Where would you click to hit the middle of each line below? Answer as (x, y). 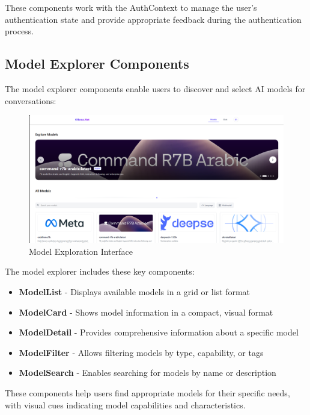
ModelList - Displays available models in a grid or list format (135, 291)
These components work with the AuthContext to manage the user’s (131, 7)
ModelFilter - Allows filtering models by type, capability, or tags (141, 352)
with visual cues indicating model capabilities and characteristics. (125, 404)
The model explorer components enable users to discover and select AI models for (155, 88)
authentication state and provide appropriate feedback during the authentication (153, 19)
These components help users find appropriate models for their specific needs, (147, 392)
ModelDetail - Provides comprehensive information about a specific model (159, 332)
